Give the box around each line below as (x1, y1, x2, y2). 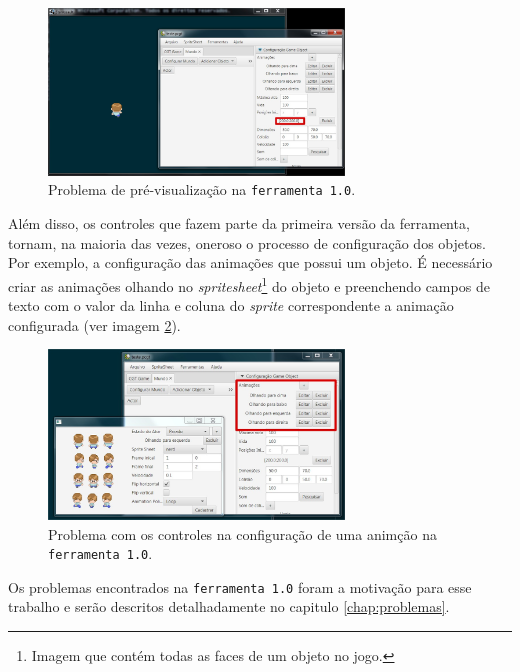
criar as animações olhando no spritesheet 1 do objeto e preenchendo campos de (8, 272, 490, 296)
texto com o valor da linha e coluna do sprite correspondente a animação (8, 295, 454, 316)
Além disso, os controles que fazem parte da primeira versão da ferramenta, (8, 213, 470, 234)
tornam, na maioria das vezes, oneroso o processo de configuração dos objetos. (8, 232, 486, 253)
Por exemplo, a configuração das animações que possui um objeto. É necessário (8, 252, 493, 273)
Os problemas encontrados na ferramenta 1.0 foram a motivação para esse (8, 576, 472, 597)
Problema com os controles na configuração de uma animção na (48, 523, 437, 544)
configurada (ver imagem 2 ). (8, 314, 181, 335)
